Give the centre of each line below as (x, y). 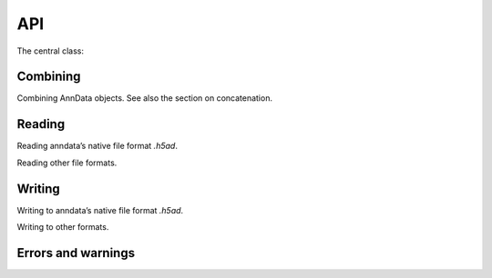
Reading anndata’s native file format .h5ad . (97, 146)
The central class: (50, 51)
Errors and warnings (76, 253)
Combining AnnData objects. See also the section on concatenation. (145, 98)
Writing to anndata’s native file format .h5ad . (100, 210)
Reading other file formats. (67, 163)
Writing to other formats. (63, 227)
